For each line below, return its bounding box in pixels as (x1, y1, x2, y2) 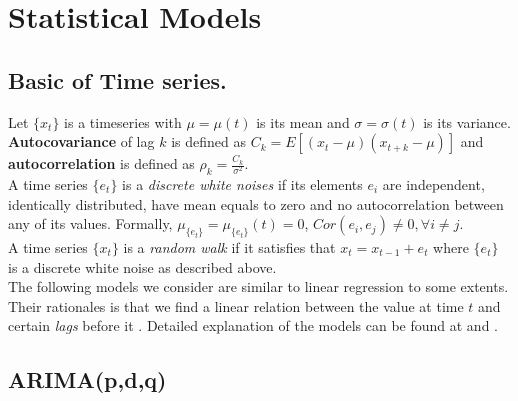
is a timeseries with (64, 111, 182, 132)
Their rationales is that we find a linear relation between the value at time (8, 295, 464, 316)
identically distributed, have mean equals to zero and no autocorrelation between (8, 193, 504, 214)
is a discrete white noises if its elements (122, 173, 363, 194)
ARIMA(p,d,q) (8, 364, 167, 395)
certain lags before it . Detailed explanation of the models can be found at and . (8, 315, 498, 336)
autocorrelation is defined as (8, 153, 195, 174)
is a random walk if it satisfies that (123, 236, 336, 257)
